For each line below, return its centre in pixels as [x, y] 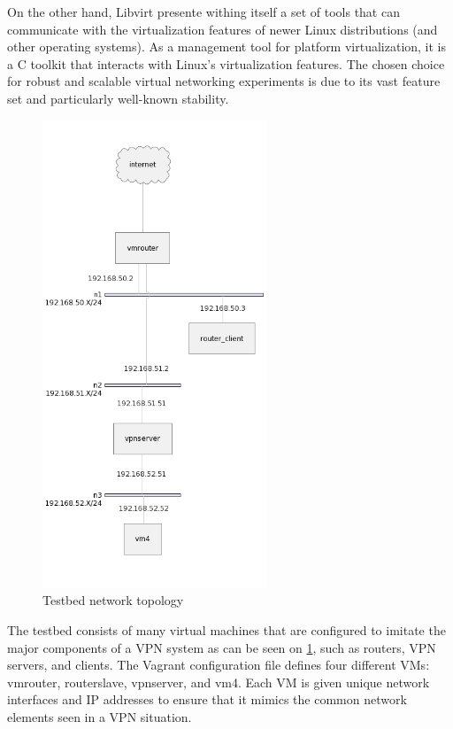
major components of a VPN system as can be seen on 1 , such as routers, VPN [222, 647]
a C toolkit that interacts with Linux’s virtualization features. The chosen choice [226, 63]
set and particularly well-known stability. [118, 98]
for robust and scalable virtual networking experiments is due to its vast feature [224, 81]
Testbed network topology [113, 600]
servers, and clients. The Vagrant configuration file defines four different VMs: [219, 665]
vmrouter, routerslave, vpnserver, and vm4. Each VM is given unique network [219, 682]
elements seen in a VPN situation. [100, 716]
